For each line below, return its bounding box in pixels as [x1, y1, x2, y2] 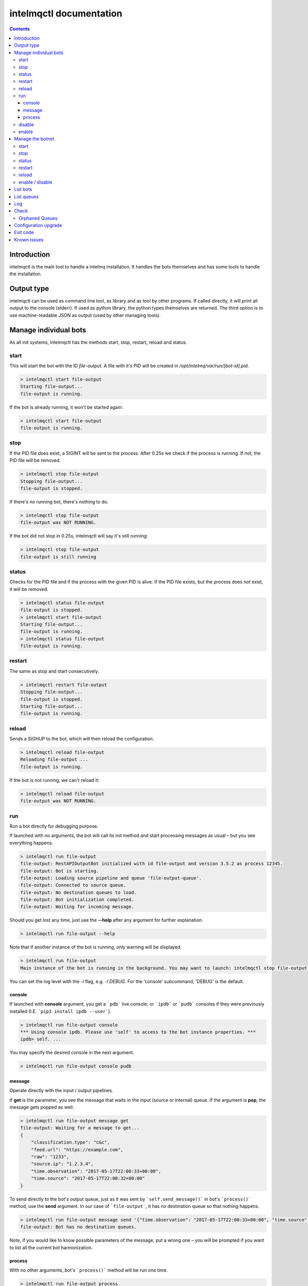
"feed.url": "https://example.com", [31, 1147, 123, 1152]
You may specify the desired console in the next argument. [9, 1049, 134, 1056]
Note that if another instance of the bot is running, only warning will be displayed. [9, 944, 182, 950]
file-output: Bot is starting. [20, 868, 100, 874]
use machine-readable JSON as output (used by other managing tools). [9, 312, 161, 318]
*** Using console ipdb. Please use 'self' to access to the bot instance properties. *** [20, 1029, 256, 1035]
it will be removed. [9, 586, 49, 592]
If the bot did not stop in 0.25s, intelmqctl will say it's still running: [9, 533, 148, 539]
